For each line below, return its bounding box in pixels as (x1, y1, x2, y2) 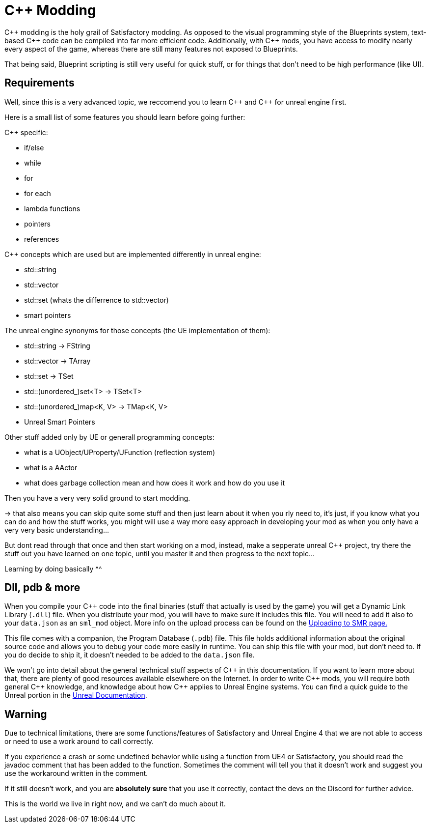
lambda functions (24, 204, 81, 213)
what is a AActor (24, 463, 78, 472)
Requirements (4, 77, 75, 89)
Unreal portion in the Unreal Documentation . (4, 691, 147, 700)
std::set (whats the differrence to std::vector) (24, 295, 169, 304)
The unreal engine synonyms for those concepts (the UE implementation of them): (4, 326, 270, 335)
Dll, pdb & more (4, 581, 81, 594)
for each (24, 189, 51, 198)
